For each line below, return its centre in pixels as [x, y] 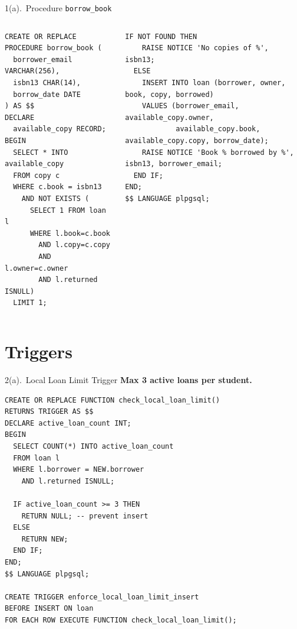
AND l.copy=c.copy [74, 245]
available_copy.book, [218, 129]
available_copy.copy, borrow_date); [197, 141]
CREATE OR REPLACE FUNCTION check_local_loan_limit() [113, 400]
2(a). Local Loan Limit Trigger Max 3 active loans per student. [128, 380]
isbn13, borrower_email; [174, 164]
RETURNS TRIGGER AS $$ [49, 412]
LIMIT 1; [30, 303]
